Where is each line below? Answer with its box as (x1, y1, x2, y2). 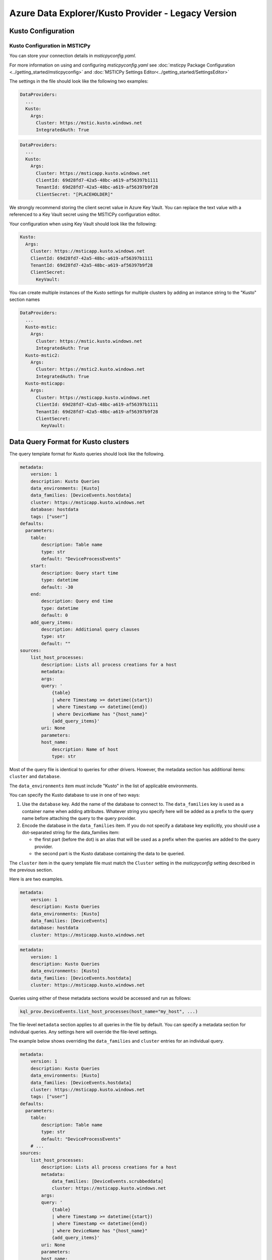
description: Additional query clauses (41, 626, 140, 632)
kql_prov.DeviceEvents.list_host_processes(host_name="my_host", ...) (20, 1009, 198, 1015)
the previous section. (9, 867, 53, 873)
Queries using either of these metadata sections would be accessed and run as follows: (9, 995, 191, 1001)
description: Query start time (41, 570, 118, 576)
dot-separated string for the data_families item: (22, 830, 120, 836)
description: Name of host (51, 746, 118, 752)
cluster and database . (9, 774, 61, 780)
